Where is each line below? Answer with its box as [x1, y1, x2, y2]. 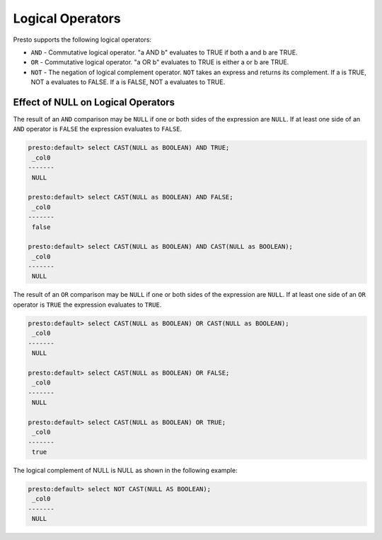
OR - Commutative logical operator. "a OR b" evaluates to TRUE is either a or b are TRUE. [30, 58, 289, 66]
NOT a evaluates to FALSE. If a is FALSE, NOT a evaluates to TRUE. [30, 78, 226, 86]
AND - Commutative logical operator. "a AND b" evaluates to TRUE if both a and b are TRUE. [30, 48, 298, 57]
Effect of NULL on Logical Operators [13, 96, 175, 108]
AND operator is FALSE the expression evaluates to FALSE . [13, 124, 183, 134]
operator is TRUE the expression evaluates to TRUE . [13, 300, 162, 309]
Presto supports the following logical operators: [13, 35, 152, 44]
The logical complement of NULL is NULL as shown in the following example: [13, 466, 238, 474]
